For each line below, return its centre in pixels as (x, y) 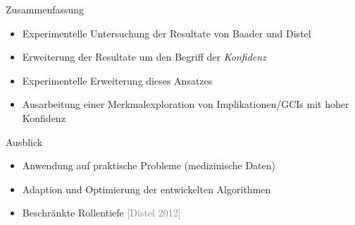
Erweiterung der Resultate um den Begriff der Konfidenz (144, 57)
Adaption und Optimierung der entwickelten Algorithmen (147, 189)
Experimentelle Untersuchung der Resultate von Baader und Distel (167, 33)
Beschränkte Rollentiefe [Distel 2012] (101, 213)
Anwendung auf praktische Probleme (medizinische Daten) (149, 165)
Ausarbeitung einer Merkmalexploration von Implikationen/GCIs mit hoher (186, 104)
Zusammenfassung (45, 9)
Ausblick (24, 141)
